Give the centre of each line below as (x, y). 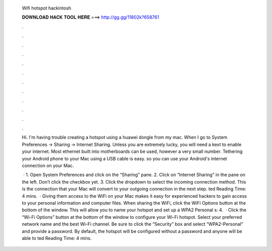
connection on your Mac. (48, 165)
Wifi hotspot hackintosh (47, 8)
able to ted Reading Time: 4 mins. (57, 238)
